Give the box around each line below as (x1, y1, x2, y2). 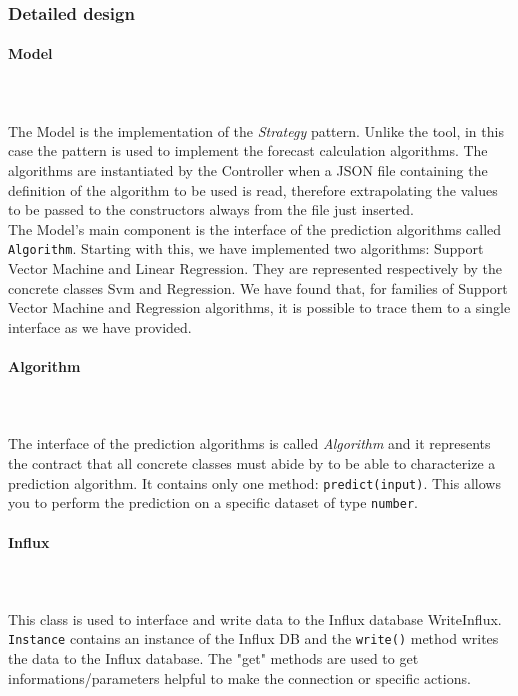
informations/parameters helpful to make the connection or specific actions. (8, 667, 471, 688)
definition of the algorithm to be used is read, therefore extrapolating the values (8, 179, 498, 200)
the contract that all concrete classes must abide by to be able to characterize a (8, 453, 496, 473)
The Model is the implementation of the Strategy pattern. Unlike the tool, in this (8, 120, 504, 141)
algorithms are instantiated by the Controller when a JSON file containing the (8, 160, 488, 181)
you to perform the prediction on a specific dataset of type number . (8, 492, 418, 513)
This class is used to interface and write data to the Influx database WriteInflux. (8, 608, 502, 629)
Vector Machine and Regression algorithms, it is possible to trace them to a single (8, 297, 511, 318)
